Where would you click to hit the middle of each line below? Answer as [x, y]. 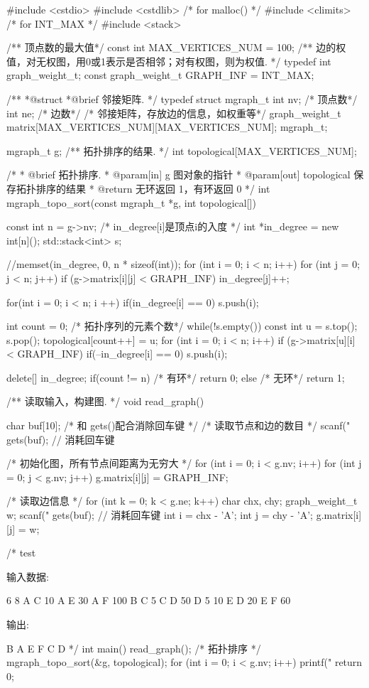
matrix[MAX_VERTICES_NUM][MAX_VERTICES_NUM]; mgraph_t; [167, 127]
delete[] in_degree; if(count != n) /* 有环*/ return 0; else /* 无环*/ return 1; [176, 377]
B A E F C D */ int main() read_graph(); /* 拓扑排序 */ [134, 648]
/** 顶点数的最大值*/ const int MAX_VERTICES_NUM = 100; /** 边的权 [176, 47]
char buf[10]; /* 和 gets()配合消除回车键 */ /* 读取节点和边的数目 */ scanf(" [178, 425]
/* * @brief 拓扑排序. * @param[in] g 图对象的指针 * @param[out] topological [178, 174]
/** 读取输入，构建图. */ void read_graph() [105, 401]
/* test [21, 553]
